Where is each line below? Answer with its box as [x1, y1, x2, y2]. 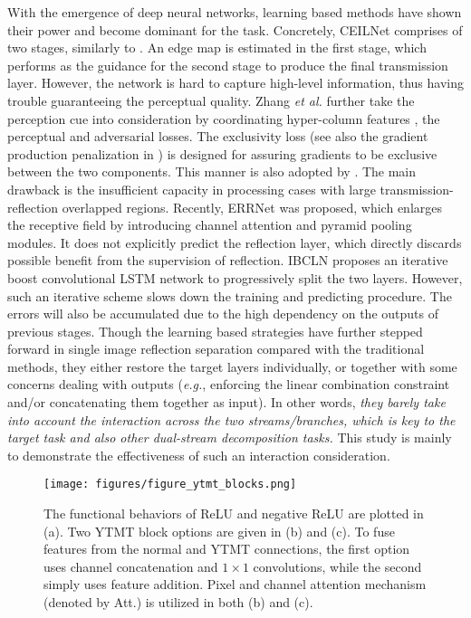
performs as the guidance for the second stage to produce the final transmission [7, 55, 448, 74]
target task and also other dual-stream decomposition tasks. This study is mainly [7, 428, 452, 447]
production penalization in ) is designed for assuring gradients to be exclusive [7, 144, 437, 163]
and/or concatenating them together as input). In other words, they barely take [7, 393, 446, 412]
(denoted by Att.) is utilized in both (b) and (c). [43, 593, 313, 612]
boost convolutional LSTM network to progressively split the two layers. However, [7, 268, 463, 287]
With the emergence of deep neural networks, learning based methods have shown [7, 3, 462, 21]
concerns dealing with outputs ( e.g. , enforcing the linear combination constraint [7, 375, 450, 394]
